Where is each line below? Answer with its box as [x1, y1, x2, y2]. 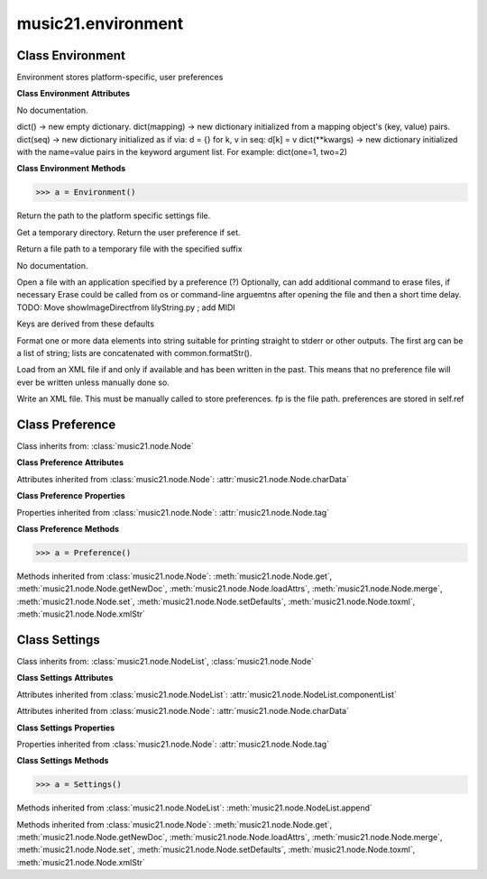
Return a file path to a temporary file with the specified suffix [16, 243, 243, 254]
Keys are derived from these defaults [16, 318, 155, 329]
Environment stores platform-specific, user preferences [16, 72, 224, 83]
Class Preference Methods [16, 523, 120, 534]
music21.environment [16, 14, 184, 33]
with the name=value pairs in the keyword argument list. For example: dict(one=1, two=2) [16, 147, 347, 158]
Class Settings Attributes [16, 673, 114, 683]
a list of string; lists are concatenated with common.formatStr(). [16, 347, 253, 358]
